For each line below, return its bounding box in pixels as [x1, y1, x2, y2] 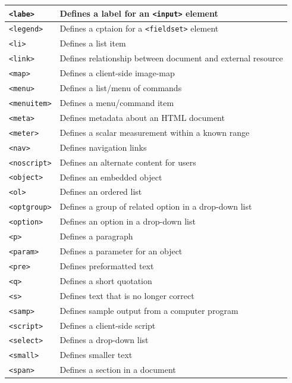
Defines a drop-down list [59, 334, 149, 346]
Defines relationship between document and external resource [59, 52, 283, 64]
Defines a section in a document [59, 363, 176, 376]
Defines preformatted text [59, 259, 154, 272]
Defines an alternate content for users [59, 155, 196, 168]
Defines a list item [59, 37, 126, 49]
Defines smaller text [59, 348, 133, 361]
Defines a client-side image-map [59, 67, 175, 79]
